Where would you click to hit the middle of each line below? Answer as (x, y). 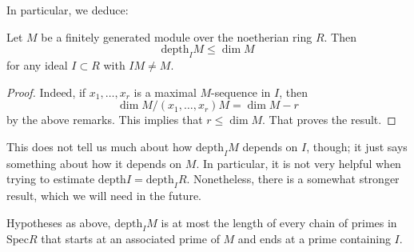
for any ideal (37, 64)
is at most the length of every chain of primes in (279, 222)
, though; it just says (357, 146)
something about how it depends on (94, 163)
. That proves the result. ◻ (329, 120)
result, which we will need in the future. (104, 195)
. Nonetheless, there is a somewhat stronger (293, 179)
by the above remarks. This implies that (105, 120)
